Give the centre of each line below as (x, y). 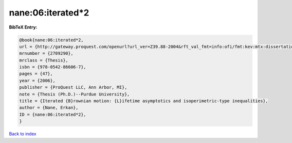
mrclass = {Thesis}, (44, 60)
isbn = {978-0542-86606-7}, (53, 67)
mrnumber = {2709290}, (46, 54)
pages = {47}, (36, 74)
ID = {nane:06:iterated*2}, (53, 114)
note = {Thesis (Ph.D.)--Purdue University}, (74, 94)
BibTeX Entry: (23, 27)
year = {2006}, (37, 80)
